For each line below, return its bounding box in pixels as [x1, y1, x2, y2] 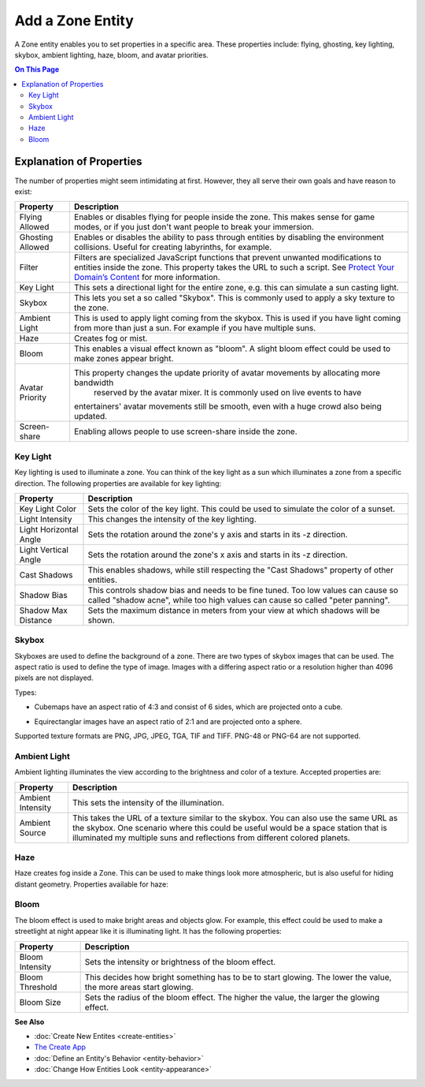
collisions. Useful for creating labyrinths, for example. [73, 241, 272, 252]
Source [19, 827, 46, 838]
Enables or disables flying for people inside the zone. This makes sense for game [73, 211, 375, 222]
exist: [14, 186, 32, 196]
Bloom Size [19, 996, 61, 1007]
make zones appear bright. [73, 353, 174, 364]
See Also [14, 1017, 45, 1026]
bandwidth [73, 377, 114, 388]
